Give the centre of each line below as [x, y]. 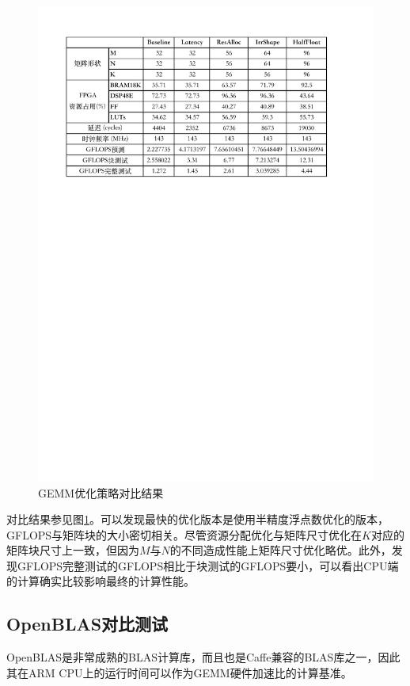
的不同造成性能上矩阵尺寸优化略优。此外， [281, 550]
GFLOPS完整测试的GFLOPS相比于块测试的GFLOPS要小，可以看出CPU [202, 565]
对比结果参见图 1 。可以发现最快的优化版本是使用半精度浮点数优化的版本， [197, 519]
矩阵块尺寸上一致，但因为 [73, 550]
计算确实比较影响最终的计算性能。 [106, 581]
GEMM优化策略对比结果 [101, 492]
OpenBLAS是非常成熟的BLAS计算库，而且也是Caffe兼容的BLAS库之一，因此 [203, 657]
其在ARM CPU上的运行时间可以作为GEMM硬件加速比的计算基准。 [179, 672]
